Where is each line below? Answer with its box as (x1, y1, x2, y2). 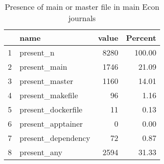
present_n (20, 47, 55, 58)
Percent (126, 32, 157, 43)
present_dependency (20, 132, 91, 143)
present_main (20, 61, 68, 72)
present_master (20, 75, 73, 86)
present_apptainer (20, 118, 83, 129)
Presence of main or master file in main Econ (4, 1, 160, 12)
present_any (20, 146, 63, 158)
